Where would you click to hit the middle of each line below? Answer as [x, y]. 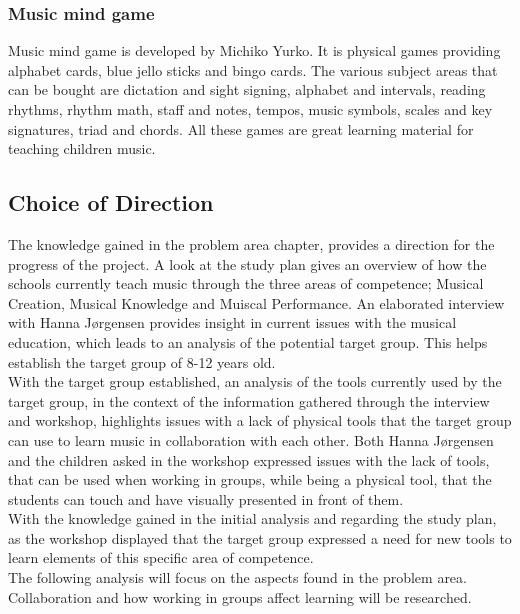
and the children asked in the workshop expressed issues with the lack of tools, [249, 459]
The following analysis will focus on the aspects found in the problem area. [237, 577]
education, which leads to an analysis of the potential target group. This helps [248, 341]
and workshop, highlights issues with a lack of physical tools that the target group [260, 420]
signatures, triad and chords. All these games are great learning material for [241, 128]
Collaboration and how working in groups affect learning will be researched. [240, 596]
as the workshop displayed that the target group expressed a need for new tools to [260, 537]
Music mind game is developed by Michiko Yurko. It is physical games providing [254, 50]
